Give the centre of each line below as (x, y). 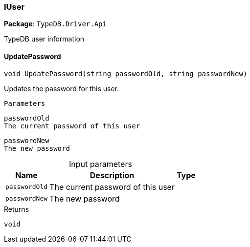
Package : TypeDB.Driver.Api (55, 24)
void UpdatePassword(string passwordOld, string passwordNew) (126, 73)
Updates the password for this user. (62, 88)
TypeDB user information (44, 39)
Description (112, 175)
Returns (16, 209)
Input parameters (100, 164)
